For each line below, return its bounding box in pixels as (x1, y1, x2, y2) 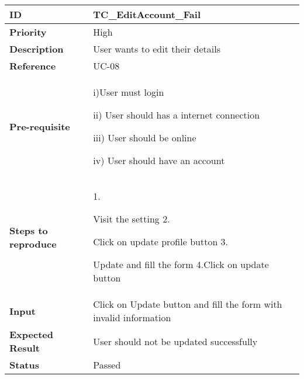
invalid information (93, 311, 171, 324)
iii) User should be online (93, 131, 196, 144)
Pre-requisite (9, 119, 70, 133)
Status (9, 358, 39, 371)
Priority (9, 25, 47, 39)
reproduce (9, 237, 57, 251)
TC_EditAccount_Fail (93, 8, 201, 21)
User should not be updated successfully (93, 334, 258, 348)
